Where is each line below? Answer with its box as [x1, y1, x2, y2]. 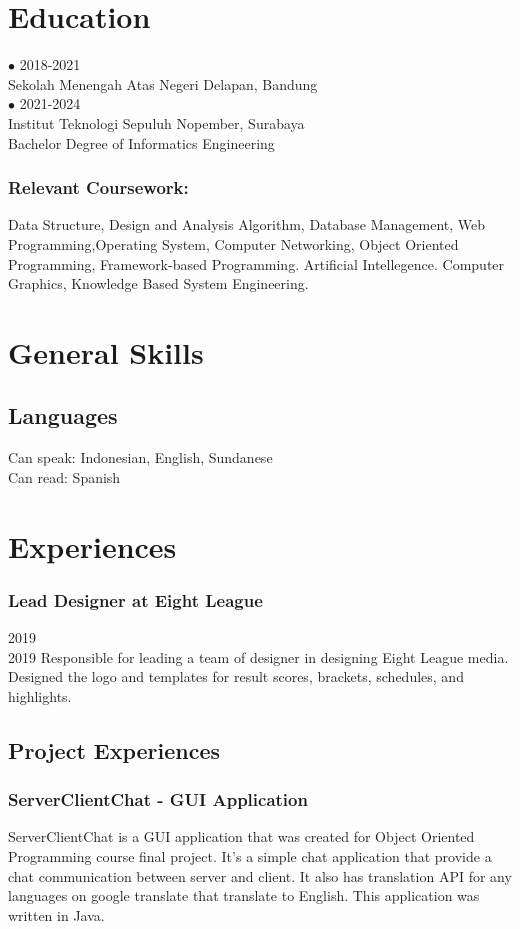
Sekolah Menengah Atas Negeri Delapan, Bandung [8, 73, 318, 94]
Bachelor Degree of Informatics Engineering [8, 132, 275, 153]
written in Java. [8, 904, 105, 925]
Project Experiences [8, 734, 221, 765]
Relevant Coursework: [8, 175, 189, 200]
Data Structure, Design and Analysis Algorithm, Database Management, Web [8, 214, 486, 235]
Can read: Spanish [8, 466, 121, 487]
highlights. [8, 685, 72, 706]
